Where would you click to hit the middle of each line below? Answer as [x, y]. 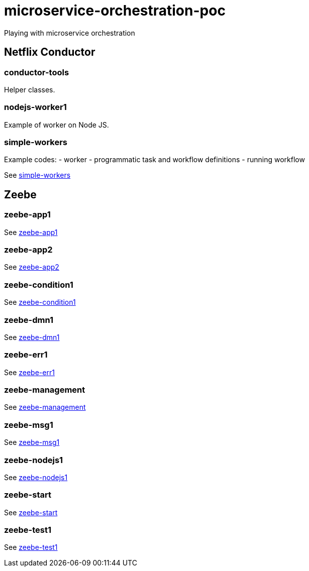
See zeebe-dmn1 [32, 337]
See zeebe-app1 [31, 232]
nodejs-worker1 [35, 107]
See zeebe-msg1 [32, 442]
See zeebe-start [31, 512]
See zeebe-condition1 [40, 302]
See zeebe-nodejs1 [36, 477]
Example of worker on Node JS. [57, 125]
